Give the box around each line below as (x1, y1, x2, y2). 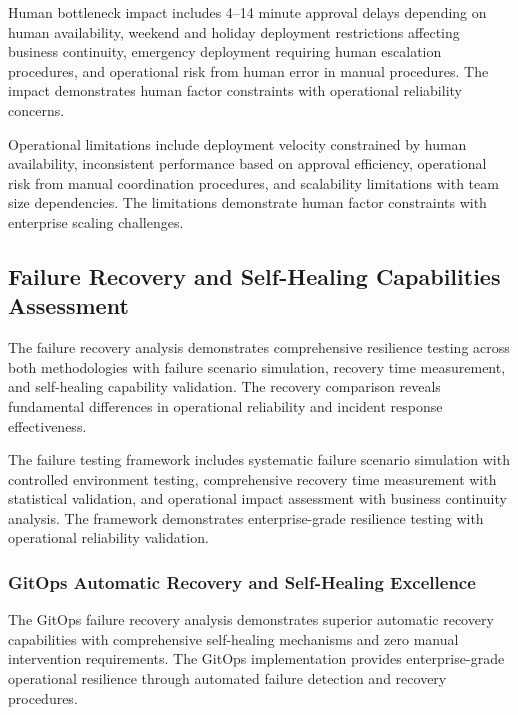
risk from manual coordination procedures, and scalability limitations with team (8, 172, 499, 193)
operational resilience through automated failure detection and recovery (8, 668, 447, 689)
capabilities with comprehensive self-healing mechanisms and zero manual (8, 628, 459, 649)
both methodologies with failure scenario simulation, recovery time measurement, (8, 356, 506, 377)
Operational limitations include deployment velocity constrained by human (8, 133, 467, 154)
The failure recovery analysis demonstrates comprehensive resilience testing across (8, 337, 510, 358)
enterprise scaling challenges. (8, 211, 184, 232)
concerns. (8, 99, 65, 120)
